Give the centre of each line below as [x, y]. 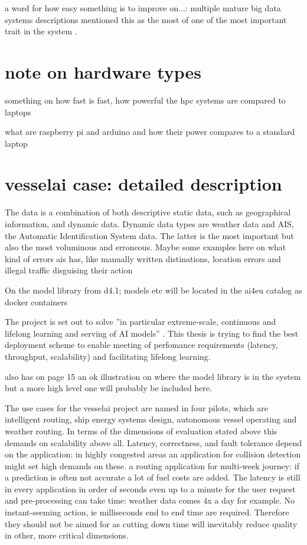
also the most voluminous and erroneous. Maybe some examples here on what [146, 247]
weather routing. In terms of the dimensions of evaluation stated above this [141, 430]
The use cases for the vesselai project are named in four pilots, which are [136, 407]
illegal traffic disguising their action [69, 270]
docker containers [36, 301]
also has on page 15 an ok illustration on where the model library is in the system [153, 376]
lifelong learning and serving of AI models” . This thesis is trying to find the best [152, 333]
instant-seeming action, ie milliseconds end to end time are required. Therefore [147, 512]
